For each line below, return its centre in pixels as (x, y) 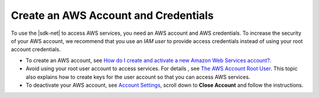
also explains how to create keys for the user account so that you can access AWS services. (138, 77)
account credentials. (36, 50)
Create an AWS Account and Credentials (112, 15)
